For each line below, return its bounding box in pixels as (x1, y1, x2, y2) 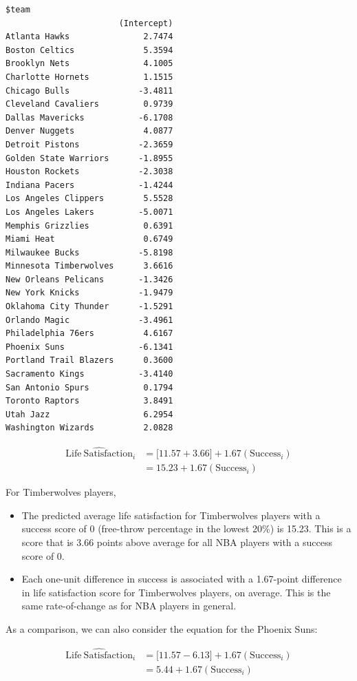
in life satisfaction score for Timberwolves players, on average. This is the (21, 585, 331, 599)
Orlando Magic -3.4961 (6, 315, 173, 325)
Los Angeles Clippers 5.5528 (6, 193, 173, 204)
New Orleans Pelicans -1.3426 (6, 274, 173, 284)
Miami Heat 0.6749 (6, 234, 173, 244)
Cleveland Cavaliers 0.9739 (6, 99, 173, 109)
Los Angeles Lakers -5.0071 (6, 207, 173, 217)
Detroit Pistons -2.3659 (6, 139, 173, 149)
